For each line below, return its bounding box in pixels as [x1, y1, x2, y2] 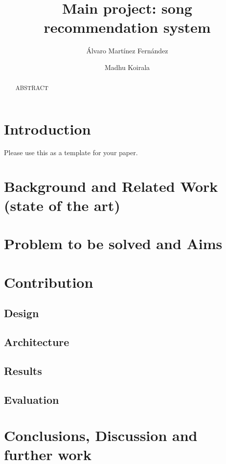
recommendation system [44, 17, 211, 37]
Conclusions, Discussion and [4, 425, 198, 445]
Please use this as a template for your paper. [4, 147, 138, 157]
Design [4, 305, 39, 321]
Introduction [4, 118, 91, 139]
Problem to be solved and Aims [4, 233, 223, 254]
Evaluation [4, 392, 59, 407]
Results [4, 363, 42, 378]
